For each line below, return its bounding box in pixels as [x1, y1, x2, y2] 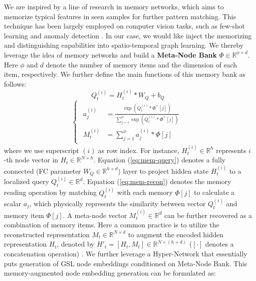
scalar [4, 198, 22, 208]
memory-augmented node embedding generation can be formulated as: [4, 268, 216, 278]
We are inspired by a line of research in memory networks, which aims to [4, 1, 224, 11]
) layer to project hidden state [118, 165, 209, 176]
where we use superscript [4, 145, 79, 155]
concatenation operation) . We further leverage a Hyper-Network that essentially [4, 248, 247, 258]
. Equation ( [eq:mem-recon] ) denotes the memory [83, 176, 231, 187]
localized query [4, 176, 49, 187]
